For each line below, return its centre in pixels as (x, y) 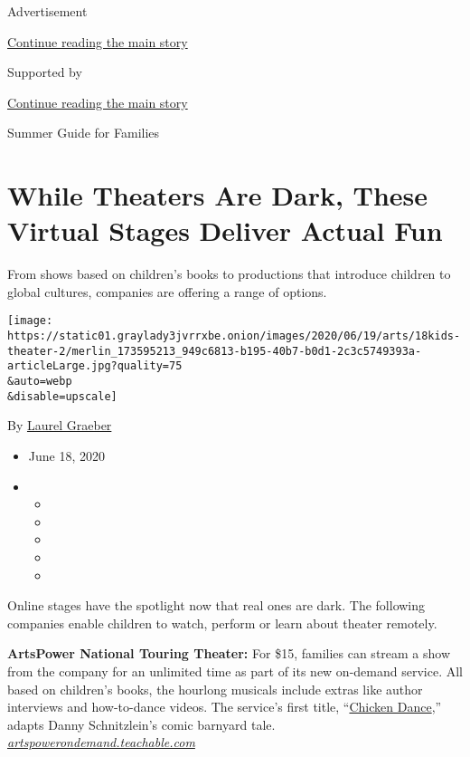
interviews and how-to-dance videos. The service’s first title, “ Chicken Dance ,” (225, 707)
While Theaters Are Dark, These (218, 195)
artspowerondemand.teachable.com (101, 742)
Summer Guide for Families (84, 133)
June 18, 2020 (66, 455)
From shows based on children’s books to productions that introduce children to (229, 274)
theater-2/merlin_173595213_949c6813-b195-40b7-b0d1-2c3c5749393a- (215, 351)
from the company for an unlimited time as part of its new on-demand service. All (235, 671)
